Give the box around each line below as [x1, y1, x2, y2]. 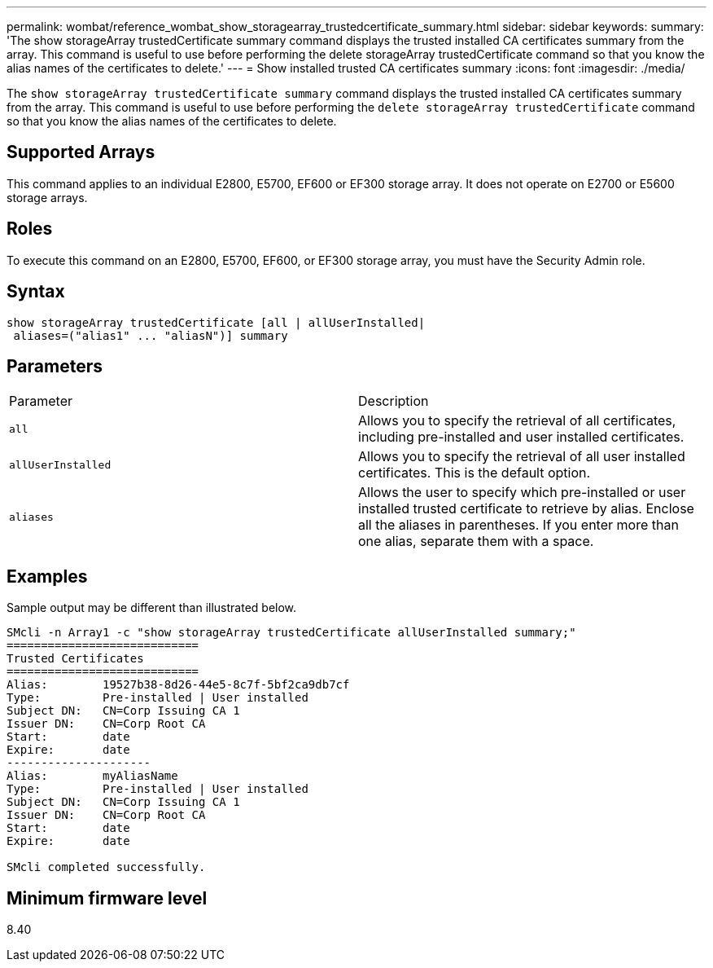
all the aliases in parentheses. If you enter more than [358, 517, 679, 534]
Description [358, 393, 429, 410]
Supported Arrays [7, 142, 155, 163]
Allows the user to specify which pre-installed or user [358, 484, 686, 501]
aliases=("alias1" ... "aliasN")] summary [13, 328, 288, 342]
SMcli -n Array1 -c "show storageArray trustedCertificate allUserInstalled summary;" [7, 626, 576, 640]
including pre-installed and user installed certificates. [358, 429, 685, 446]
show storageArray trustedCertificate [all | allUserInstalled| [7, 315, 426, 329]
